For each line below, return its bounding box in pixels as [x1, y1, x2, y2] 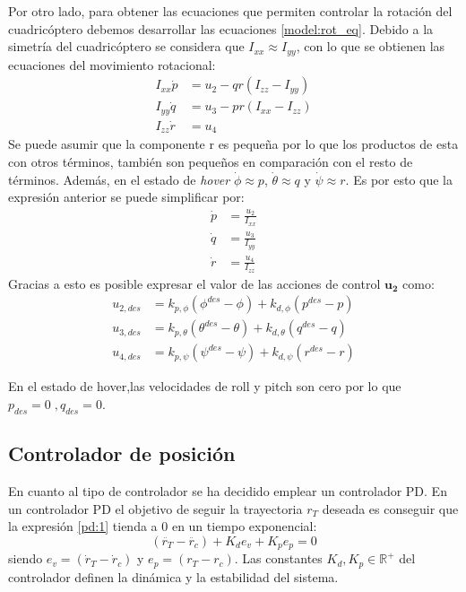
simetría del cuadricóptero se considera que [8, 37, 245, 56]
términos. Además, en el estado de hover [8, 170, 230, 188]
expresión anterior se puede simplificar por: [8, 187, 245, 206]
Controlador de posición [8, 440, 236, 467]
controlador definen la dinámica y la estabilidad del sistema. [8, 567, 339, 586]
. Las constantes [234, 549, 323, 568]
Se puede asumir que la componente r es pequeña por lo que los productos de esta [8, 135, 459, 153]
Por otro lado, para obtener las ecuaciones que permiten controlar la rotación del [8, 2, 453, 20]
